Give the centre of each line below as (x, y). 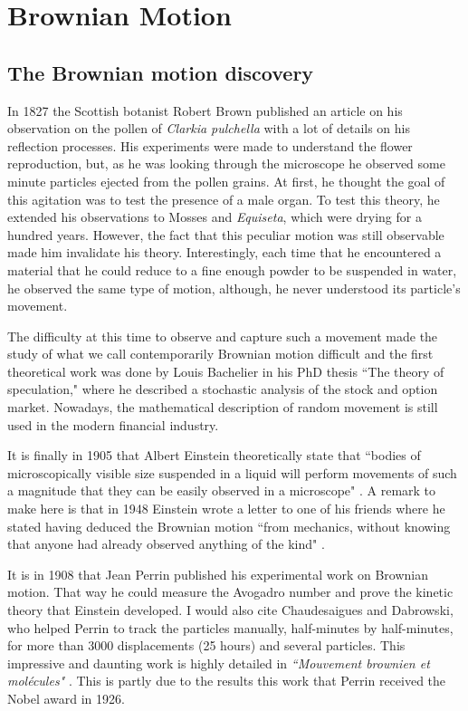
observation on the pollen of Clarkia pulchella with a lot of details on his (209, 128)
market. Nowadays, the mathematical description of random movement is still (223, 407)
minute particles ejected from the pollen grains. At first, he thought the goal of (226, 181)
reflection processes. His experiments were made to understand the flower (210, 145)
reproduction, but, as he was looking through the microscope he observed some (226, 163)
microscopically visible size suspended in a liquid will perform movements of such (232, 472)
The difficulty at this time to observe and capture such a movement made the (223, 336)
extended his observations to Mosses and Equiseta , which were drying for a (215, 217)
